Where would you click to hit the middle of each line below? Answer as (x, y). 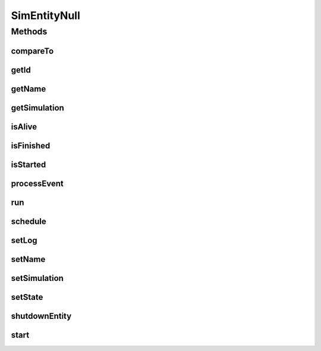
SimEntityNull (45, 15)
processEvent (37, 183)
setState (27, 297)
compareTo (32, 51)
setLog (24, 240)
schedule (29, 221)
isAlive (24, 127)
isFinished (31, 146)
